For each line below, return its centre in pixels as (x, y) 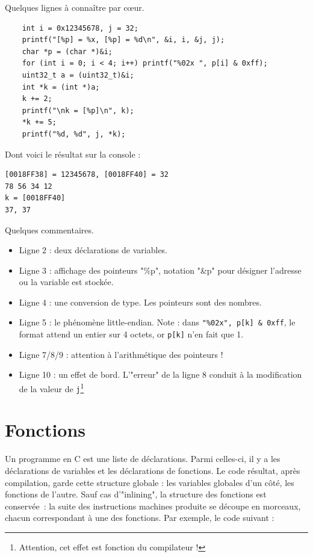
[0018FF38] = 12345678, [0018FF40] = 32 (87, 175)
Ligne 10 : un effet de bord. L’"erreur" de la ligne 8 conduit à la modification (160, 374)
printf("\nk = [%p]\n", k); (78, 110)
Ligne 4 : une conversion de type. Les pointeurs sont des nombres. (140, 302)
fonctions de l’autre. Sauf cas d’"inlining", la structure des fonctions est (136, 494)
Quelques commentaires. (49, 229)
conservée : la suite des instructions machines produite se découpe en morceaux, (153, 506)
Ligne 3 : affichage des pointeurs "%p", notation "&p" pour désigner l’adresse (160, 270)
